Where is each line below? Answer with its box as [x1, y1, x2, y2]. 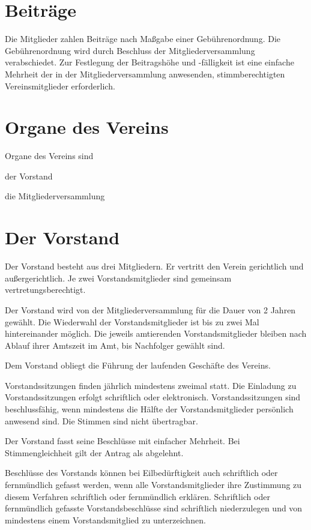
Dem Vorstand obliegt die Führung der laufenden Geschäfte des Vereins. [5, 359, 271, 372]
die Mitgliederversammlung [5, 190, 105, 202]
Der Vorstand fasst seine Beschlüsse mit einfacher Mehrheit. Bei [5, 435, 240, 447]
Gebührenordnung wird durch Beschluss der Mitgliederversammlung [5, 44, 255, 56]
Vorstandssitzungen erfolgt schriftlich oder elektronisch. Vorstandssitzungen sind [5, 391, 301, 403]
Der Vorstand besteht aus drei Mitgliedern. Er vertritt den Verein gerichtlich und [5, 260, 304, 273]
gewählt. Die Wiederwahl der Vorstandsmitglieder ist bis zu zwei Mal [5, 315, 259, 328]
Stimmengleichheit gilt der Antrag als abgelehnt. [5, 446, 184, 459]
